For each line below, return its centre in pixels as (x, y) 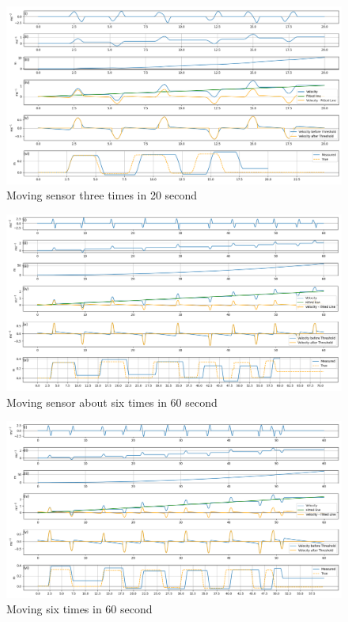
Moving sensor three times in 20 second (102, 195)
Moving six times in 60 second (79, 609)
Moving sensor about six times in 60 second (112, 402)
